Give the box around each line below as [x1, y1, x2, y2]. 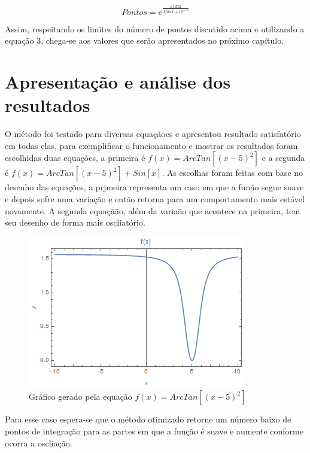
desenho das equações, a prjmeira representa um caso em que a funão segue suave [5, 181, 304, 193]
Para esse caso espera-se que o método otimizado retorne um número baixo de [5, 413, 291, 425]
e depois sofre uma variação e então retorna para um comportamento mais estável [5, 193, 305, 205]
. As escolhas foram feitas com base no [162, 166, 303, 179]
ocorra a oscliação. [5, 436, 72, 449]
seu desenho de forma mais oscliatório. [5, 216, 145, 229]
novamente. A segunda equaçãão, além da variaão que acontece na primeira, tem [5, 204, 300, 217]
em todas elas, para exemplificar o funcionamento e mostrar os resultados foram [5, 139, 298, 151]
